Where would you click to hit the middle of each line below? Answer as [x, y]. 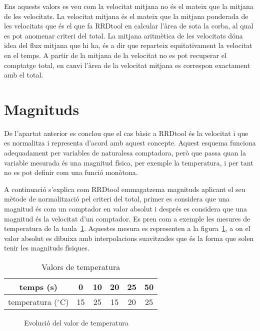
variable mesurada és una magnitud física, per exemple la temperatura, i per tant [129, 162]
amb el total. [24, 75]
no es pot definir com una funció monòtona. [71, 172]
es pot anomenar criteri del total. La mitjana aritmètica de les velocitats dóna [123, 35]
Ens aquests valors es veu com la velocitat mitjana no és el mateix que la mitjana [129, 6]
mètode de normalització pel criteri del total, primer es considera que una [117, 199]
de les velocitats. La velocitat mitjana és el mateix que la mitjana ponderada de [126, 16]
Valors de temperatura [81, 267]
